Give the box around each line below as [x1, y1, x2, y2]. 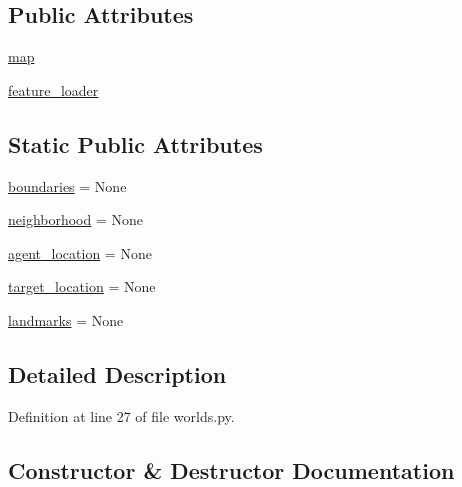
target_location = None [8, 276, 156, 297]
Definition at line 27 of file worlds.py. [8, 405, 235, 426]
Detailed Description [8, 358, 227, 389]
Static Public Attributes [8, 128, 263, 159]
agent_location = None [8, 242, 152, 263]
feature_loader [8, 79, 99, 100]
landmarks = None [8, 309, 124, 330]
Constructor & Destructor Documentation [8, 454, 455, 485]
